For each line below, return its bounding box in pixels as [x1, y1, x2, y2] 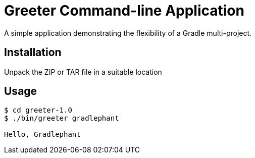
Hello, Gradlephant [4, 130, 81, 139]
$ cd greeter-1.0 [4, 106, 72, 115]
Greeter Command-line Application [4, 2, 244, 19]
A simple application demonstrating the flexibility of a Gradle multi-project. [4, 28, 252, 37]
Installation [4, 46, 62, 59]
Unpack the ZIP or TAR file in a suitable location [4, 67, 162, 76]
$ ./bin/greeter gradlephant [4, 114, 119, 123]
